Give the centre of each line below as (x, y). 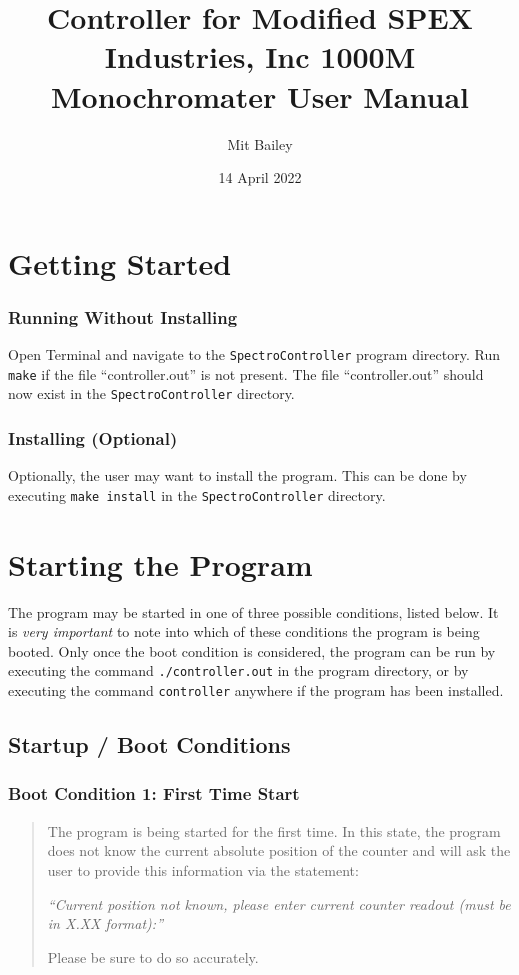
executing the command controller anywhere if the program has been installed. (256, 690)
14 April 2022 (260, 177)
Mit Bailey (260, 143)
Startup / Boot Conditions (149, 744)
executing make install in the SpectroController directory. (197, 494)
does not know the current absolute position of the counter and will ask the (279, 850)
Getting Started (120, 262)
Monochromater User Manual (260, 95)
